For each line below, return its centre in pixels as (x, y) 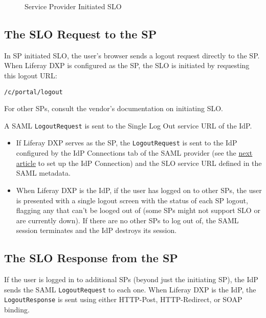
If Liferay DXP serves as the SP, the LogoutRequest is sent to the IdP (127, 143)
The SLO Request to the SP (81, 34)
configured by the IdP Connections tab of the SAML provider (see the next (134, 153)
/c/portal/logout (34, 92)
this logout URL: (31, 75)
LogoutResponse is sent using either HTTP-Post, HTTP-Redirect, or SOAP (123, 299)
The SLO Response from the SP (91, 258)
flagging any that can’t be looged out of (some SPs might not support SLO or (138, 210)
